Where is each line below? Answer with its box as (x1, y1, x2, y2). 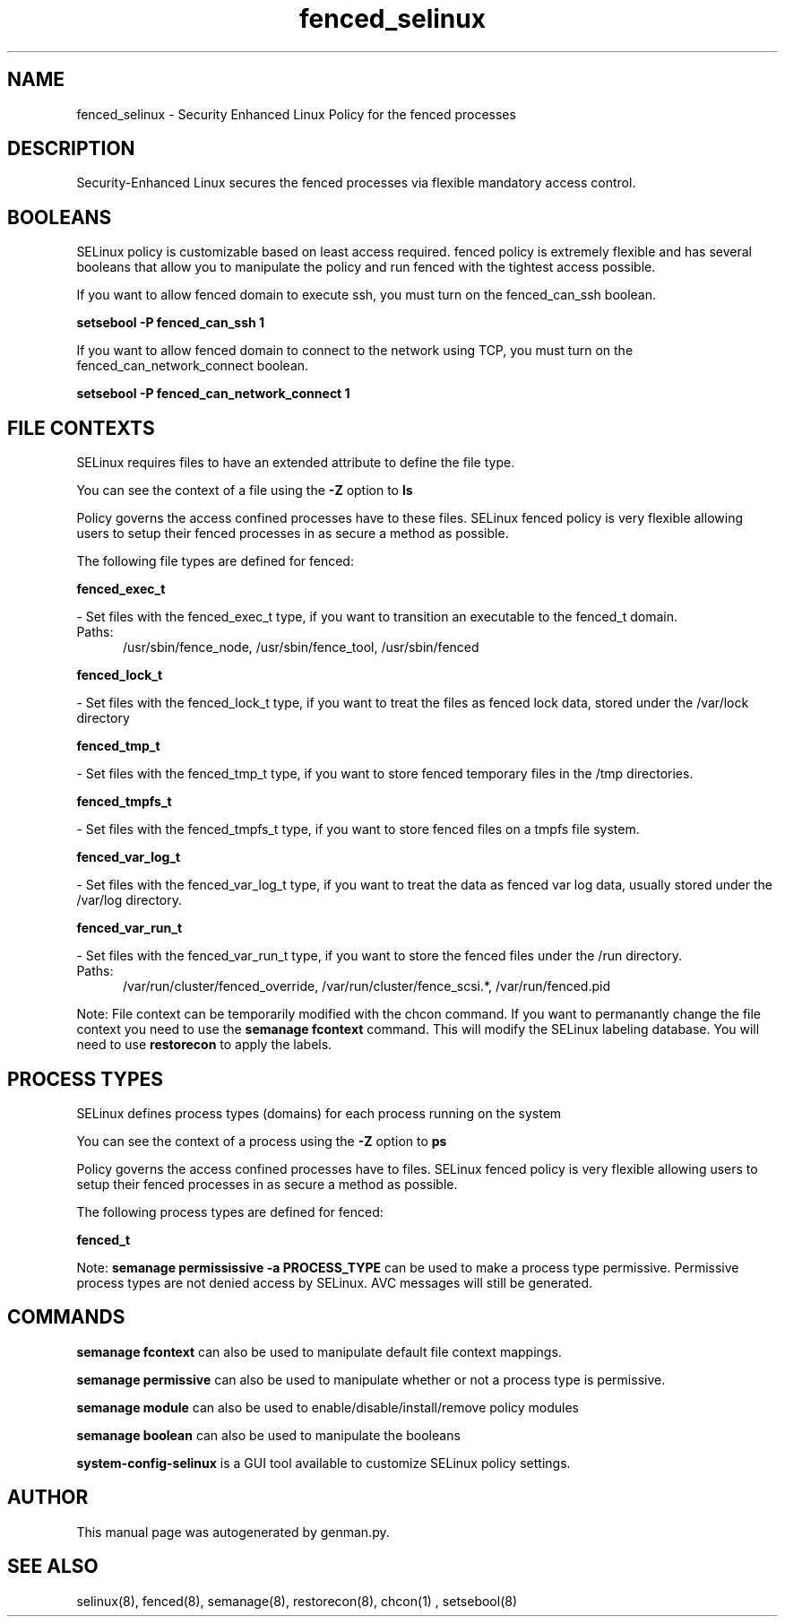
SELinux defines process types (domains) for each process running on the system (76, 1105, 562, 1121)
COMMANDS (7, 1306, 125, 1329)
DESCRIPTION (7, 137, 135, 161)
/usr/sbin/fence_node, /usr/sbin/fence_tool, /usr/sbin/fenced (123, 639, 479, 656)
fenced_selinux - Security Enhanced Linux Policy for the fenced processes (76, 106, 516, 122)
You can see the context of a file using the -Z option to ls (76, 482, 413, 499)
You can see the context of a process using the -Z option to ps (76, 1133, 447, 1149)
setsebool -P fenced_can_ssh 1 (76, 315, 265, 331)
